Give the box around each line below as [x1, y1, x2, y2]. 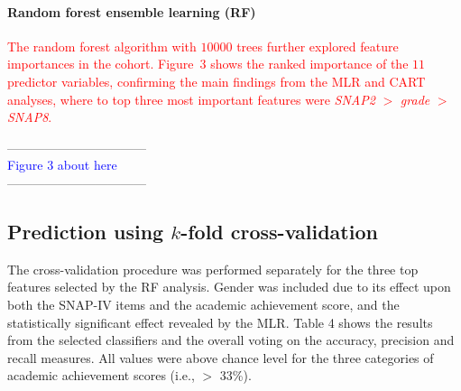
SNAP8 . [7, 107, 52, 126]
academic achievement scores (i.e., [7, 366, 195, 385]
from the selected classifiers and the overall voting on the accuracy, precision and [7, 330, 455, 349]
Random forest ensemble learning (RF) [7, 2, 256, 21]
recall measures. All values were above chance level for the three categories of [7, 348, 434, 367]
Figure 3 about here [7, 155, 117, 174]
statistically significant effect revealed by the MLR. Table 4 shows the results [7, 312, 433, 331]
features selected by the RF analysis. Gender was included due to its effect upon [7, 277, 451, 296]
